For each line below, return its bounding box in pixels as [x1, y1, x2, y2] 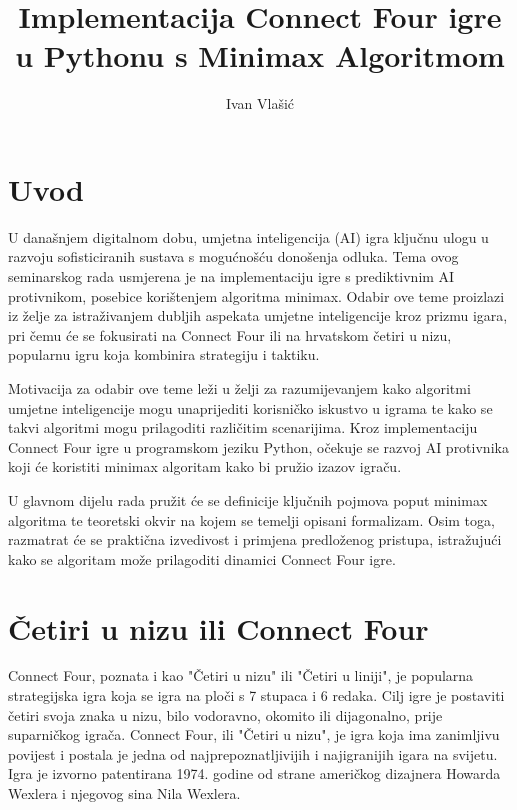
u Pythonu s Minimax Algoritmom [15, 35, 505, 76]
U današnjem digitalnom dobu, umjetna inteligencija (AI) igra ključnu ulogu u [8, 226, 489, 247]
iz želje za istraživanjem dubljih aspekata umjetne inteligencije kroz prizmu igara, [8, 305, 508, 326]
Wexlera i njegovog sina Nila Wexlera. [8, 783, 241, 804]
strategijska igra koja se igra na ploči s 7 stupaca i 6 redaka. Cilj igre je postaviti [8, 685, 505, 706]
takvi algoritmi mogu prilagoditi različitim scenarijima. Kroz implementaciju [8, 417, 478, 438]
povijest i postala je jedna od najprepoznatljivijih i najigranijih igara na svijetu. [8, 743, 498, 764]
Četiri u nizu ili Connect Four [8, 607, 429, 648]
